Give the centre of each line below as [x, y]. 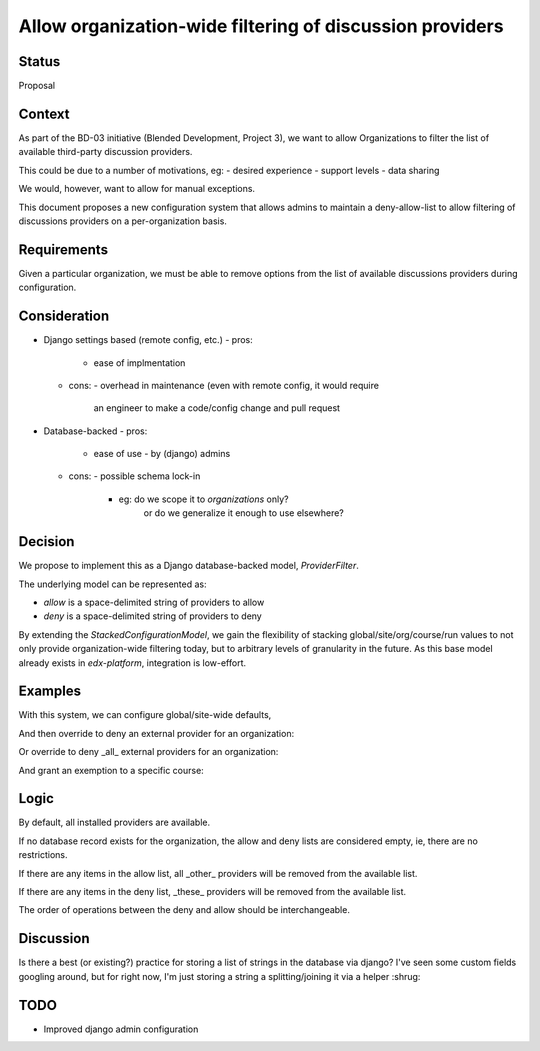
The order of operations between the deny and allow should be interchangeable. [184, 910]
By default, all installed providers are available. [114, 822]
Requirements [63, 249]
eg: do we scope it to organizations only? [203, 499]
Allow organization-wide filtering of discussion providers [261, 26]
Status [39, 61]
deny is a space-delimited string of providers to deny [152, 616]
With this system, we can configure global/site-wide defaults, [145, 715]
